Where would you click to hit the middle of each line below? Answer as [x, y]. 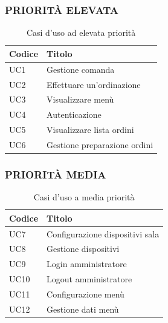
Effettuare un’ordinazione [94, 84]
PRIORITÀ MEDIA [56, 174]
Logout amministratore [89, 279]
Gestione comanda [81, 69]
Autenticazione [74, 114]
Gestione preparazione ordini [100, 144]
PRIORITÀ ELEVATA [62, 9]
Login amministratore [87, 264]
